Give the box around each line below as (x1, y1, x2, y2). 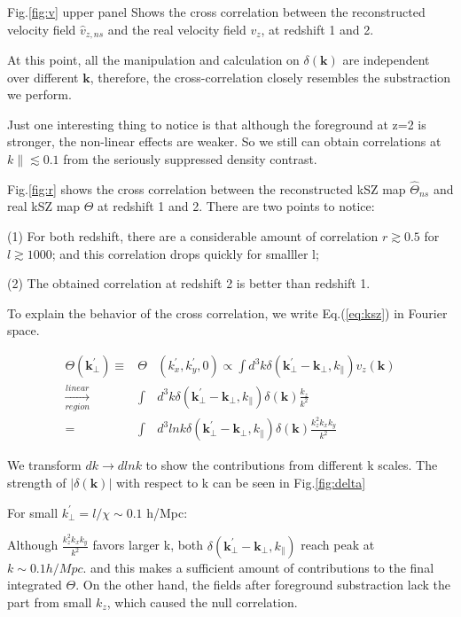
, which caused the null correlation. (106, 592, 298, 611)
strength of (7, 473, 66, 492)
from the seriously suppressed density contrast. (63, 150, 317, 168)
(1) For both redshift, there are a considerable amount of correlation (7, 227, 379, 246)
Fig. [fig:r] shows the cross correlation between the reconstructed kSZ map (7, 179, 406, 198)
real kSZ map (7, 197, 81, 215)
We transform (7, 456, 82, 474)
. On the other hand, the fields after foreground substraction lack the (75, 575, 451, 594)
